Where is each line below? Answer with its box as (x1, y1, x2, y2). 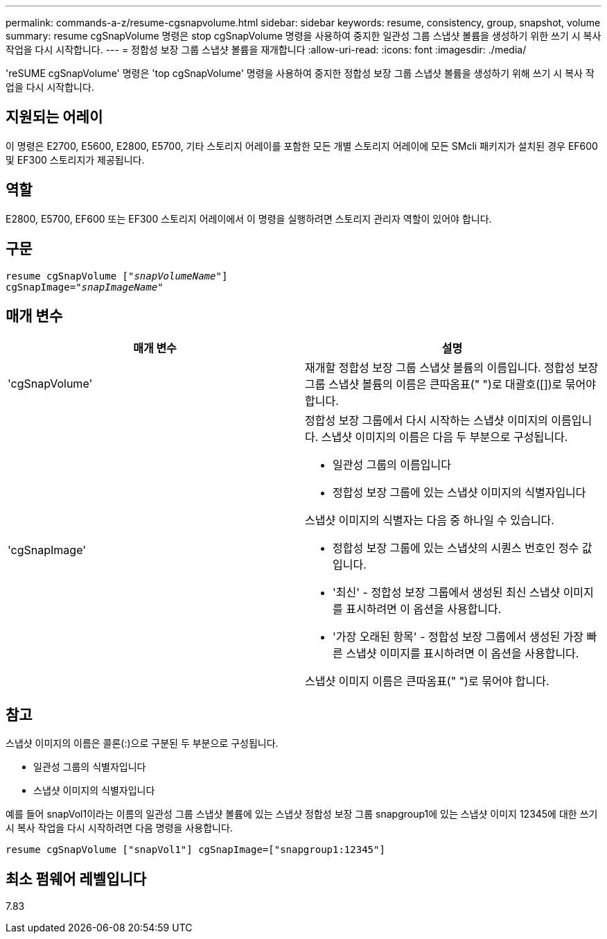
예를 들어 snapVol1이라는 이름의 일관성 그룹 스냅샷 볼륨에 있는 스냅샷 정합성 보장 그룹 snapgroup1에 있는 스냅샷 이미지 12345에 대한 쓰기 (6, 808, 598, 820)
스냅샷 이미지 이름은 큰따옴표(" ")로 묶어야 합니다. (305, 674, 549, 689)
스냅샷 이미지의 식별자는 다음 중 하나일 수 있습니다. (305, 513, 554, 528)
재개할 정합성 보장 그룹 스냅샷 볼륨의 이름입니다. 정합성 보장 (305, 361, 599, 375)
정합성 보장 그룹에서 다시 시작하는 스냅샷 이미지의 (305, 413, 548, 428)
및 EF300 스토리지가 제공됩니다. (6, 153, 145, 166)
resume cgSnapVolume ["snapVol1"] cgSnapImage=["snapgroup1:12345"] (6, 844, 385, 856)
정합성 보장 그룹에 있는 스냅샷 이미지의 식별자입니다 (333, 485, 586, 500)
